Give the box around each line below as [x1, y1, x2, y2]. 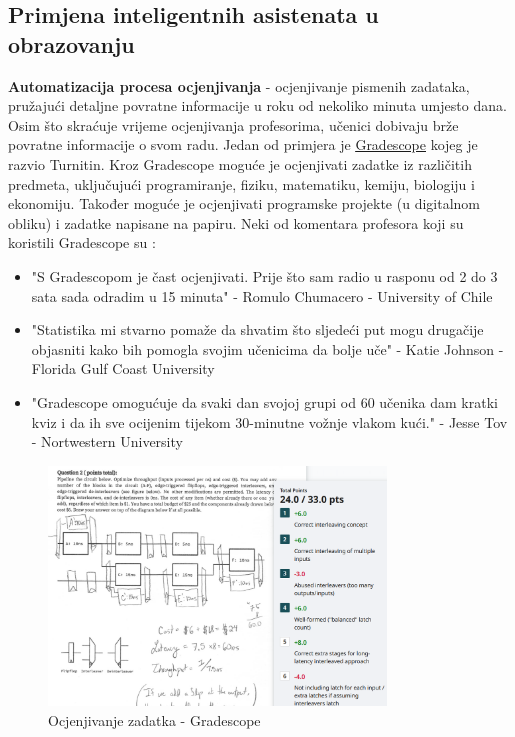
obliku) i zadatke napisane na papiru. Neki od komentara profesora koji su [8, 212, 464, 233]
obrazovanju [8, 28, 135, 59]
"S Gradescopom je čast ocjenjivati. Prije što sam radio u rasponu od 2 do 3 [31, 265, 498, 286]
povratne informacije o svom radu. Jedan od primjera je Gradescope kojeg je [8, 134, 478, 155]
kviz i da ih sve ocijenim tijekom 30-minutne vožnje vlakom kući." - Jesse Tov [31, 411, 508, 432]
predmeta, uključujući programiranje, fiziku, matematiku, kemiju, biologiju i [8, 173, 475, 194]
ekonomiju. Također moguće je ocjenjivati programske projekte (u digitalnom [8, 193, 480, 214]
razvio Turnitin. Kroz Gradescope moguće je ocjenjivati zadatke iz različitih [8, 153, 472, 174]
